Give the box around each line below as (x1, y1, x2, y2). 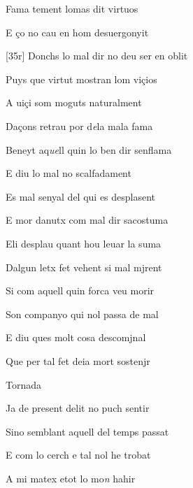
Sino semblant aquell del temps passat (6, 424, 169, 438)
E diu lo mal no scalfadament (6, 166, 131, 180)
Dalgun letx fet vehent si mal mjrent (6, 259, 162, 274)
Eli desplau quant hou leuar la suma (6, 236, 162, 250)
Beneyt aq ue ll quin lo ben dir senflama (6, 142, 172, 157)
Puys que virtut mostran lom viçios (6, 71, 157, 86)
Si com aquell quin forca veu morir (6, 283, 155, 298)
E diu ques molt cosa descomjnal (6, 330, 146, 345)
